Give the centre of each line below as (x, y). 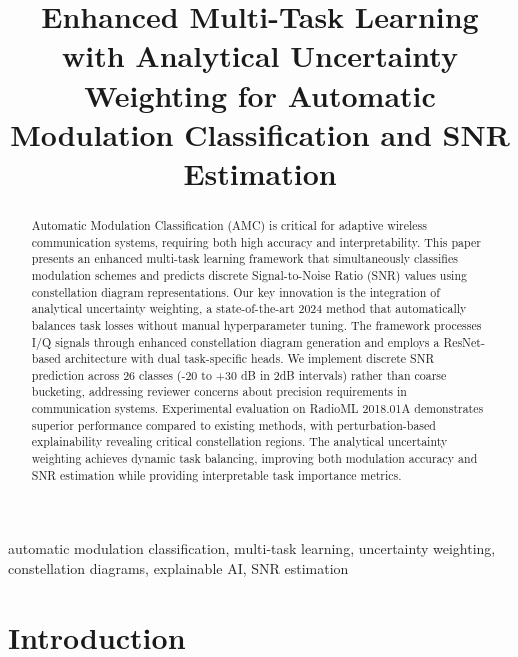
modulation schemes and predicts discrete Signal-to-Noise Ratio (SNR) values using (249, 274)
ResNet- (464, 341)
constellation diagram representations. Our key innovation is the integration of (235, 291)
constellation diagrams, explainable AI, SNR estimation (178, 568)
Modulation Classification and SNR (260, 133)
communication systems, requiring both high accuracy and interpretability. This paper (256, 241)
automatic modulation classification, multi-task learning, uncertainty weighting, (252, 548)
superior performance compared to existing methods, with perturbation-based (233, 424)
